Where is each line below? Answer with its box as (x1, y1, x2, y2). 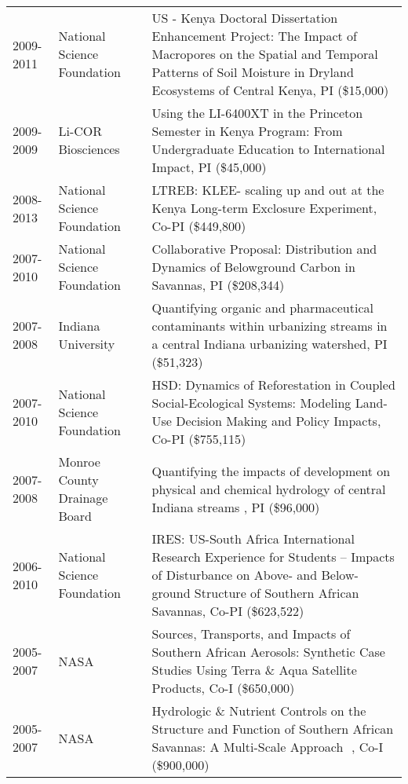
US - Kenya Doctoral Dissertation (151, 9, 338, 27)
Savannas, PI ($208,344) (151, 276, 285, 294)
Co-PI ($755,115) (151, 430, 246, 448)
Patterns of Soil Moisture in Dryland (151, 63, 354, 81)
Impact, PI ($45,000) (151, 158, 267, 176)
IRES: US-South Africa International (151, 529, 355, 548)
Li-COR (58, 122, 103, 140)
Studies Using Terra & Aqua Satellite (151, 661, 357, 679)
